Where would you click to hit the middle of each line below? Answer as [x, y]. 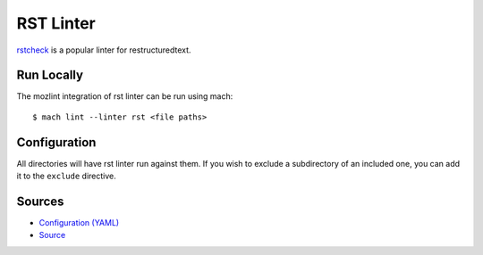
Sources [40, 201]
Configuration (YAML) [79, 223]
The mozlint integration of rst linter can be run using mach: [125, 96]
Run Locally [50, 75]
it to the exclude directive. [66, 176]
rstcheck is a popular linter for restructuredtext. [104, 50]
